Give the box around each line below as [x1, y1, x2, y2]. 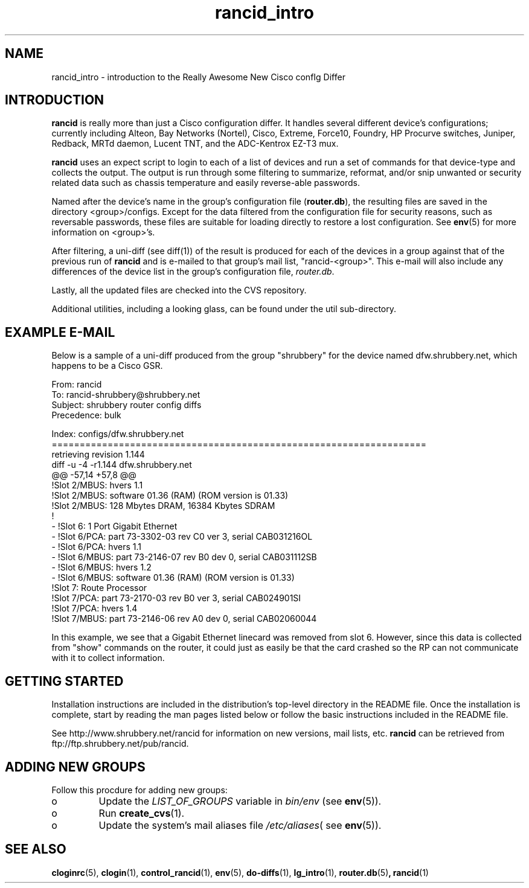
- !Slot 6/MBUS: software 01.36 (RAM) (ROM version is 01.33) [51, 572, 295, 583]
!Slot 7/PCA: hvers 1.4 [51, 603, 138, 614]
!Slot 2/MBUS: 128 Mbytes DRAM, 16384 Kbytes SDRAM [51, 500, 275, 511]
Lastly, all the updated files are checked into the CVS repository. [51, 285, 307, 296]
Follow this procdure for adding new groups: [51, 784, 228, 795]
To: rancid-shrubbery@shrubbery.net [51, 389, 200, 400]
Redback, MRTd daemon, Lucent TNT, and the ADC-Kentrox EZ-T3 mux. [51, 138, 339, 149]
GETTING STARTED [5, 673, 124, 689]
